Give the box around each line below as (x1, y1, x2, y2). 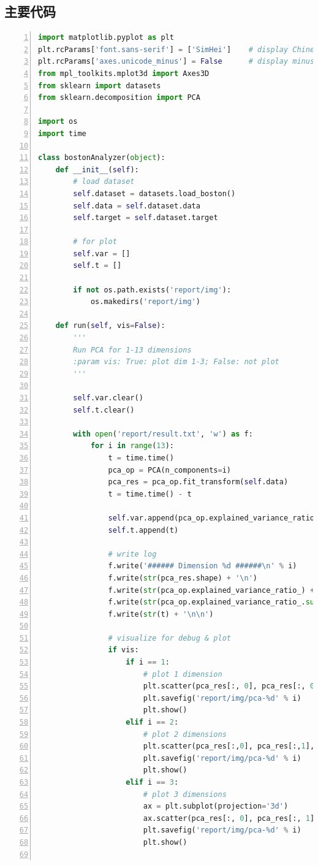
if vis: (108, 646, 139, 655)
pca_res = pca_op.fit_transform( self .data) (108, 478, 289, 487)
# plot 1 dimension (143, 669, 222, 679)
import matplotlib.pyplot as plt (38, 33, 174, 42)
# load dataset (73, 177, 135, 186)
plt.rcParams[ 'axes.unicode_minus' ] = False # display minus (38, 57, 315, 66)
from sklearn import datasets (38, 81, 161, 90)
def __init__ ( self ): (55, 165, 139, 174)
